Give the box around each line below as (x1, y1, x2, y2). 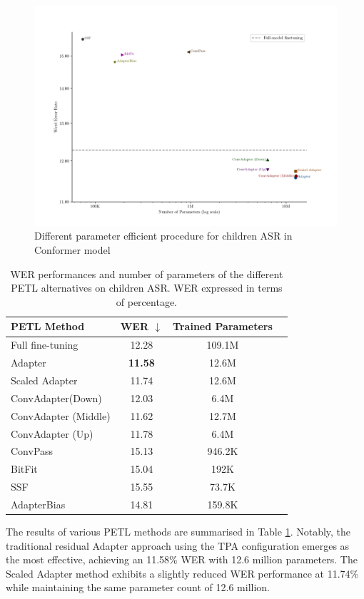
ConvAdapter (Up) (11, 426, 93, 441)
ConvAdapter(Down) (11, 390, 102, 405)
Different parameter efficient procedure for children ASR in (34, 228, 293, 243)
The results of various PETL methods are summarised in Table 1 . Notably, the (6, 523, 351, 538)
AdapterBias (11, 496, 66, 511)
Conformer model (34, 242, 111, 257)
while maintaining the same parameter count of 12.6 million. (6, 580, 270, 595)
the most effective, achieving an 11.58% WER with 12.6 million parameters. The (6, 552, 358, 567)
